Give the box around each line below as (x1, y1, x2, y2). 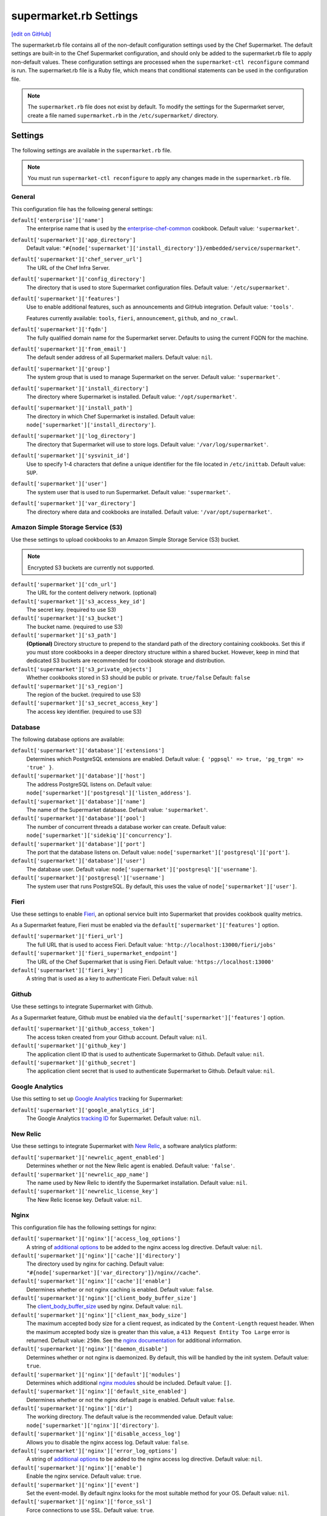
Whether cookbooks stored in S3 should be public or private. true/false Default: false (26, 674, 251, 682)
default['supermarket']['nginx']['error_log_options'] (11, 1447, 178, 1455)
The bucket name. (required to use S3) (26, 623, 124, 630)
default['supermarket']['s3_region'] (11, 683, 124, 689)
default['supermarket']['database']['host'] (11, 773, 146, 779)
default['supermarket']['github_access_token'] (11, 1025, 156, 1032)
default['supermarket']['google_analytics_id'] (11, 1107, 156, 1113)
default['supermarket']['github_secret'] (11, 1059, 136, 1066)
